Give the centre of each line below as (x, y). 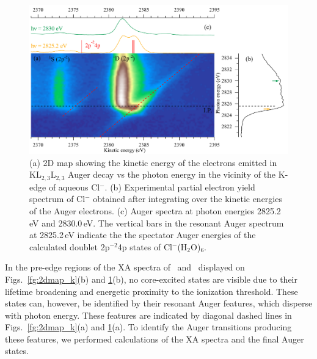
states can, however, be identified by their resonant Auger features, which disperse (159, 303)
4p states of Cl (145, 246)
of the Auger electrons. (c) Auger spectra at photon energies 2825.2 (155, 210)
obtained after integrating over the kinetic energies (188, 199)
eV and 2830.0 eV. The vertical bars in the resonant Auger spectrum (157, 223)
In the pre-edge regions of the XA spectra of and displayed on (125, 267)
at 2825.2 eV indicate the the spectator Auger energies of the (143, 235)
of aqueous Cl (74, 187)
